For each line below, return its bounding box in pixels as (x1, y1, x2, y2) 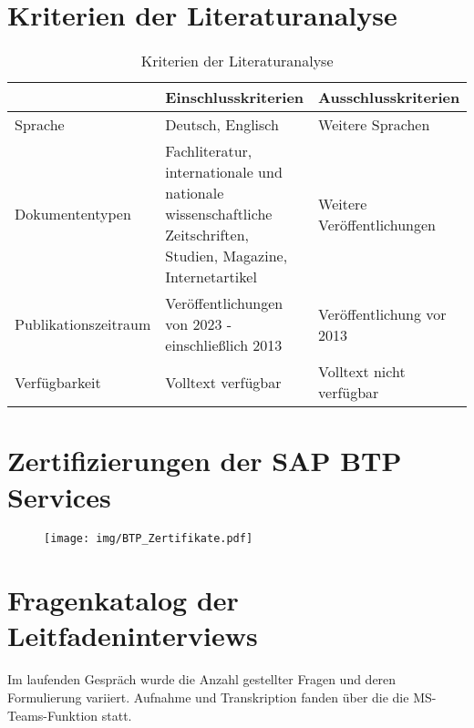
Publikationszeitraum (15, 313, 151, 335)
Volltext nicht (318, 361, 406, 383)
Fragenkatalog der (7, 581, 239, 619)
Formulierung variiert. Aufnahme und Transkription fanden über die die (7, 688, 409, 706)
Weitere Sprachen (318, 114, 430, 136)
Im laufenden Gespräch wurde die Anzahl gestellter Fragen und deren (7, 670, 397, 689)
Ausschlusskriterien (318, 87, 460, 108)
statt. (101, 705, 132, 724)
